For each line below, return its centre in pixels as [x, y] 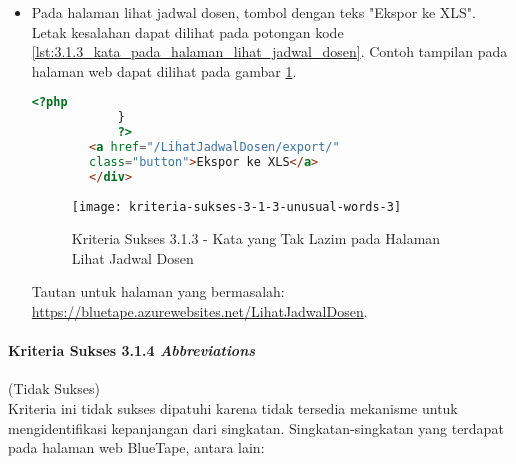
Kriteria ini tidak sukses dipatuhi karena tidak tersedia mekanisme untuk [233, 408]
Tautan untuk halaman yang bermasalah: [158, 291]
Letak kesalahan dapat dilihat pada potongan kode [187, 31]
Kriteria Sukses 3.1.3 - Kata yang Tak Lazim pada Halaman [256, 238]
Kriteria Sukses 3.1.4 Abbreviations [132, 350]
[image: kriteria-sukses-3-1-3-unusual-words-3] [236, 206]
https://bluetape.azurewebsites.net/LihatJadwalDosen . [199, 311]
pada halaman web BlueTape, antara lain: [136, 447]
